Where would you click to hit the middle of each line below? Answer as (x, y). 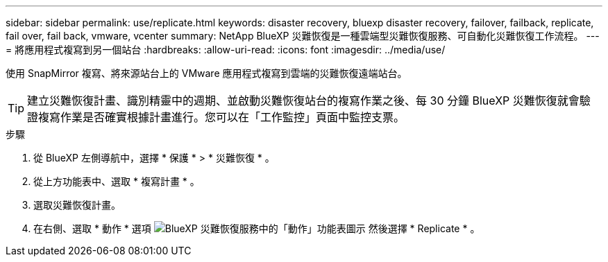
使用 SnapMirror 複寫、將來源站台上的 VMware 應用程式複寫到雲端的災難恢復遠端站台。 (206, 73)
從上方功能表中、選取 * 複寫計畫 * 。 (117, 181)
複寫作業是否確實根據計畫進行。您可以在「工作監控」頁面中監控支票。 (222, 117)
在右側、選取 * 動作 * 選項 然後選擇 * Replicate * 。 (257, 228)
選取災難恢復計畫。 (77, 205)
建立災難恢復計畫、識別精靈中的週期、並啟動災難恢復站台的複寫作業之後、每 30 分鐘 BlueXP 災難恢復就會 (303, 101)
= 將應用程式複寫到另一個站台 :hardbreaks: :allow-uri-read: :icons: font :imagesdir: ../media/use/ (226, 50)
